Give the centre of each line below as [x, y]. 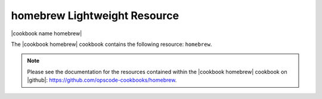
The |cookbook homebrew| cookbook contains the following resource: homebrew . [112, 44]
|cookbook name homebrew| [47, 33]
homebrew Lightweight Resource [95, 16]
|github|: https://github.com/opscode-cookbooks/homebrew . [102, 80]
